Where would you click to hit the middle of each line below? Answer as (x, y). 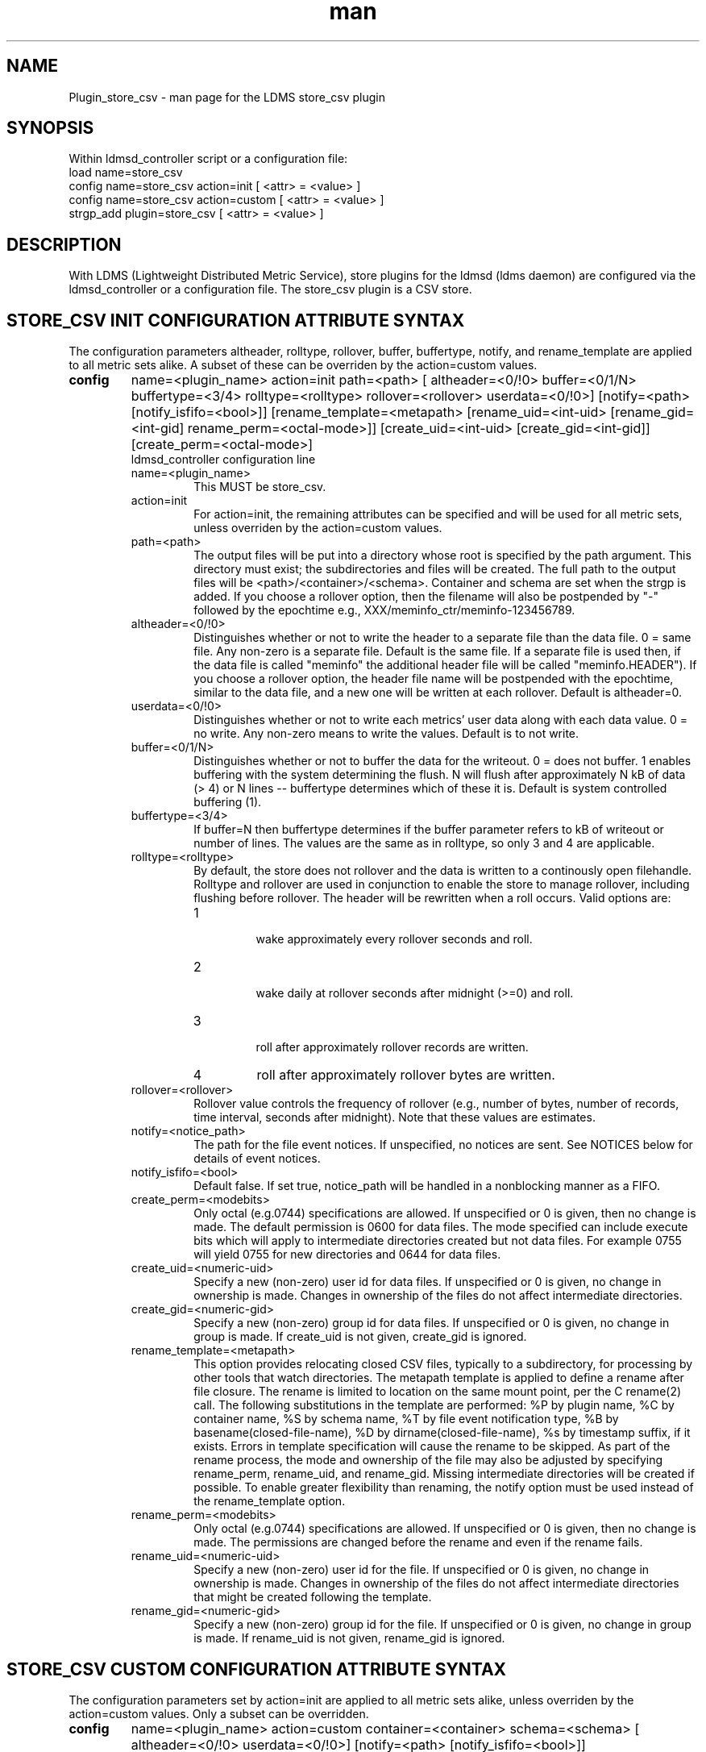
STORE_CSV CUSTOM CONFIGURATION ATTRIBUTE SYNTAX (257, 1669)
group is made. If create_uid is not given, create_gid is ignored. (360, 1337)
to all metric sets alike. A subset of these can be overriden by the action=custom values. (303, 365)
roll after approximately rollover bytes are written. (406, 1075)
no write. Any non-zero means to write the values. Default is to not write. (386, 734)
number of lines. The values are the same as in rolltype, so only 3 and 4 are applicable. (424, 843)
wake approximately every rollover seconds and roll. (394, 939)
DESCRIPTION (64, 244)
